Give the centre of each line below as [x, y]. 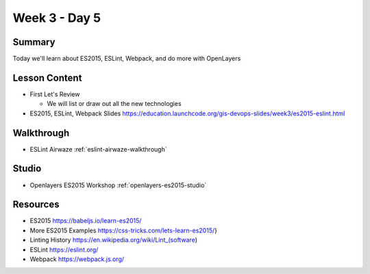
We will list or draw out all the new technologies [114, 104]
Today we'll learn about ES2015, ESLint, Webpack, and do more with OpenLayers [127, 59]
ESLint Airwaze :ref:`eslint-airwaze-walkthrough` [98, 149]
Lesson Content [47, 78]
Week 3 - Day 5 [57, 18]
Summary [34, 42]
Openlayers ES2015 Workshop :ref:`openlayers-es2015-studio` [118, 185]
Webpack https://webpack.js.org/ [77, 259]
